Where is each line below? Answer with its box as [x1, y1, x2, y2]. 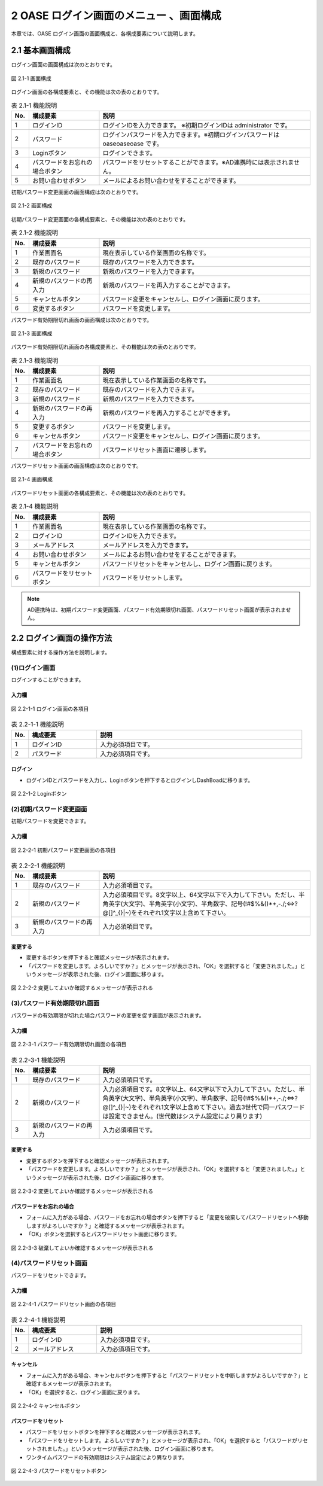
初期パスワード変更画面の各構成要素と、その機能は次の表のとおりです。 [11, 215, 189, 223]
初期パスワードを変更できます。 [11, 817, 90, 825]
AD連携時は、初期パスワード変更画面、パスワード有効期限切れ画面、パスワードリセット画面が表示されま [27, 606, 287, 613]
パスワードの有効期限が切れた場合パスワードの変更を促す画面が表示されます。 [11, 1012, 205, 1019]
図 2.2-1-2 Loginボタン [11, 790, 67, 797]
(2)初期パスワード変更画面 [11, 805, 87, 813]
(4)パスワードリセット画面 [11, 1259, 88, 1268]
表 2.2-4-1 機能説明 [11, 1316, 66, 1324]
